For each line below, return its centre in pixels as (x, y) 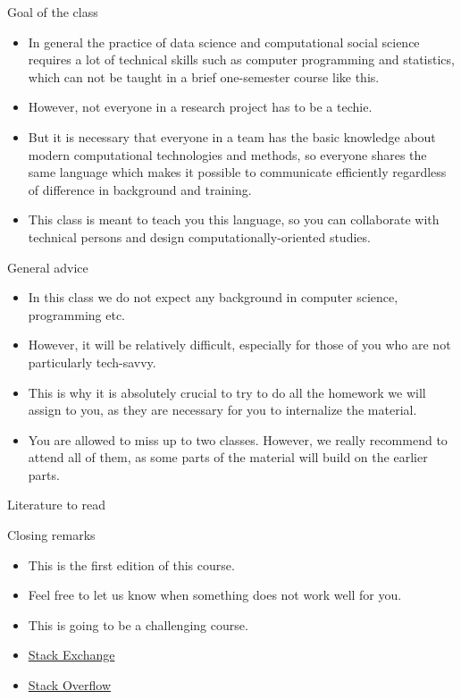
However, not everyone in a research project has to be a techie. (200, 107)
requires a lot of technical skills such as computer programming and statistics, (241, 59)
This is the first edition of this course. (131, 564)
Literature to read (56, 505)
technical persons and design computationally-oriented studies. (199, 236)
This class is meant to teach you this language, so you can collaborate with (234, 219)
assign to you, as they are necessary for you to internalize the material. (222, 410)
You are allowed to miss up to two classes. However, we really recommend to (238, 439)
